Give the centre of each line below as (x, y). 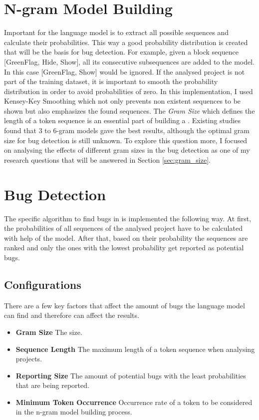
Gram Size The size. (49, 332)
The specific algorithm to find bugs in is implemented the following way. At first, (128, 218)
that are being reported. (52, 385)
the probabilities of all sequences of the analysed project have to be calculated (123, 228)
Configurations (43, 284)
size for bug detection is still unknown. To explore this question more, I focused (126, 140)
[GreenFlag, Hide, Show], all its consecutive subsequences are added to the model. (129, 61)
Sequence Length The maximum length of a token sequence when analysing (135, 349)
